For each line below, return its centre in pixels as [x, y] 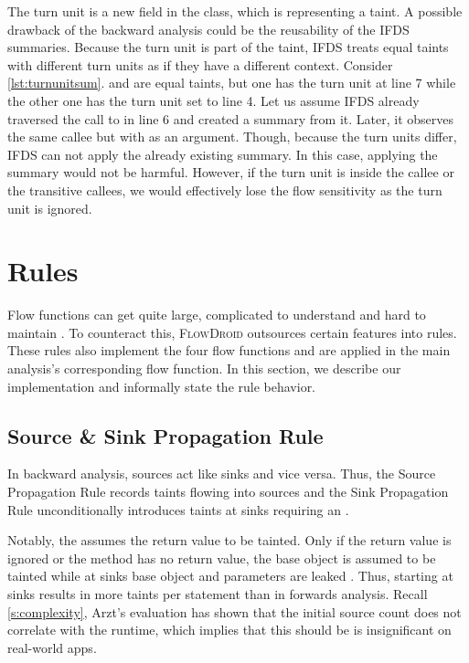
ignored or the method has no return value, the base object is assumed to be [222, 558]
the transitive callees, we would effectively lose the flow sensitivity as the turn [225, 189]
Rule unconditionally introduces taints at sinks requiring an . [178, 509]
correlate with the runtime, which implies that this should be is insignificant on [229, 630]
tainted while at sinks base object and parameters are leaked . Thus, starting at [230, 576]
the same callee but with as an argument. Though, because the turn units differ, [232, 137]
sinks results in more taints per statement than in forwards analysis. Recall [218, 593]
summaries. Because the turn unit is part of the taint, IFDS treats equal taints [228, 47]
